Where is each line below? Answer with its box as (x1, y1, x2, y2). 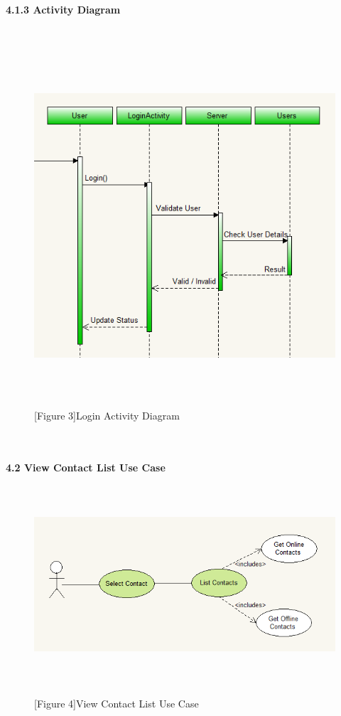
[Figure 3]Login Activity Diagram (34, 408, 180, 423)
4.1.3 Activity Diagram (6, 2, 121, 16)
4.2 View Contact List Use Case (6, 460, 166, 475)
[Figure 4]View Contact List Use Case (34, 695, 199, 710)
